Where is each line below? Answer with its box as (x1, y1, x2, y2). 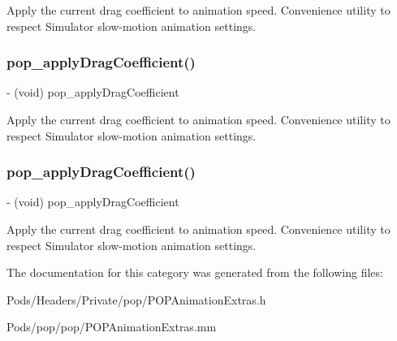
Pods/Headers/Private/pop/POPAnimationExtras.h (6, 291, 266, 308)
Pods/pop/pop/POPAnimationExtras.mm (6, 318, 217, 335)
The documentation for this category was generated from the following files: (6, 264, 383, 281)
